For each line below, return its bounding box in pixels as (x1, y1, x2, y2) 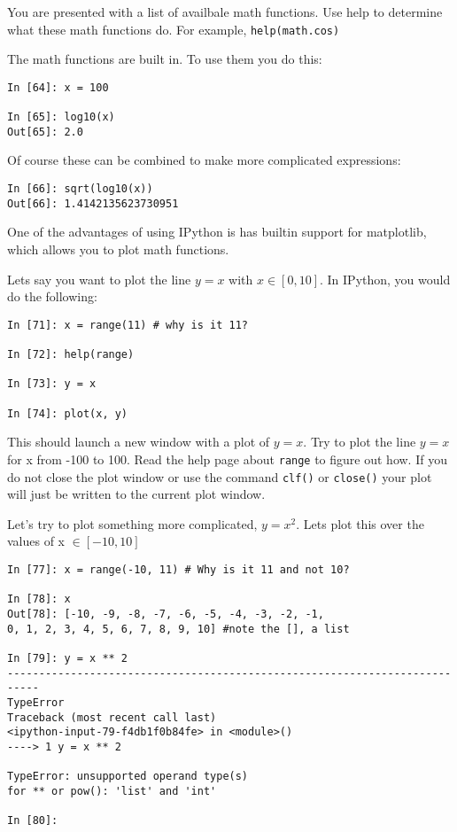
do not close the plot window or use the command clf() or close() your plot (7, 467, 432, 486)
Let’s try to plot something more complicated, (7, 514, 258, 533)
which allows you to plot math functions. (7, 239, 229, 258)
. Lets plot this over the (296, 514, 424, 533)
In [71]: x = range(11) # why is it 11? (7, 318, 249, 331)
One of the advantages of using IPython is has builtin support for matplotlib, (7, 222, 427, 241)
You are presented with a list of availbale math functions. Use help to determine (7, 3, 443, 20)
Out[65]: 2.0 (7, 125, 83, 138)
